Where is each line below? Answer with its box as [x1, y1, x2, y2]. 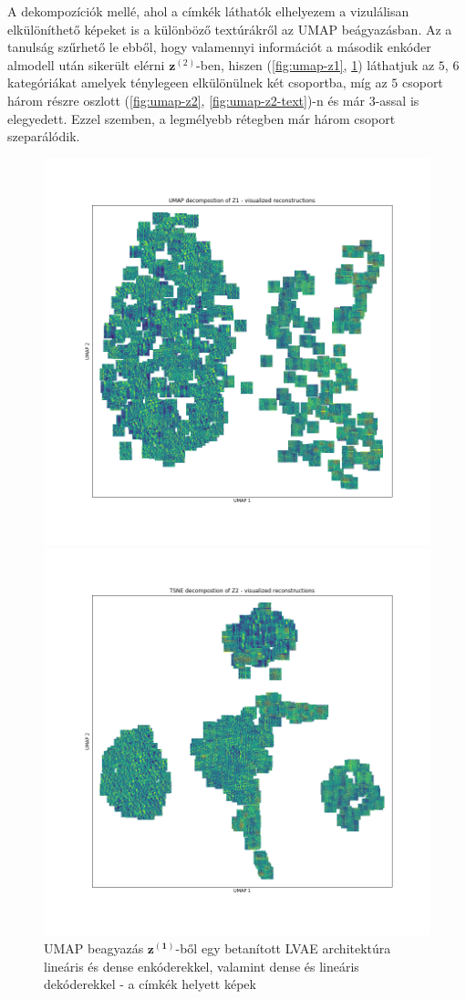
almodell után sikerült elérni [7, 55, 165, 74]
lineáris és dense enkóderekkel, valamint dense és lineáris [44, 956, 359, 975]
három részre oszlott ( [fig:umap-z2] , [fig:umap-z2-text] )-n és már [7, 90, 366, 109]
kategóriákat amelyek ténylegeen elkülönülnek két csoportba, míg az [7, 73, 388, 92]
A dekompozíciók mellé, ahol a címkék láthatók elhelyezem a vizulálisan [7, 2, 409, 20]
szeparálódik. [7, 127, 80, 146]
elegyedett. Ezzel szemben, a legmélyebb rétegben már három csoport [7, 108, 396, 128]
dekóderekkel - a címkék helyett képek [44, 974, 256, 994]
